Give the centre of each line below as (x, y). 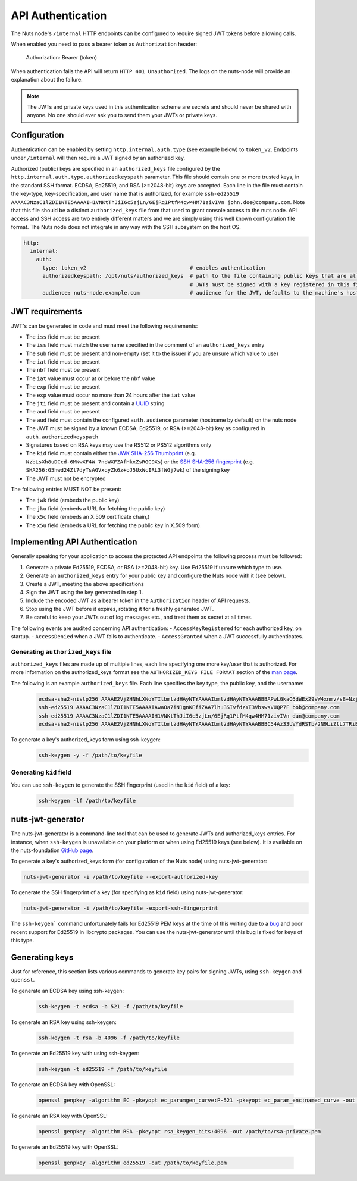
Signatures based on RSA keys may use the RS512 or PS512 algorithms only (119, 445)
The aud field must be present (63, 412)
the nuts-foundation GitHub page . (52, 850)
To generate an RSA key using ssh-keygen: (64, 1022)
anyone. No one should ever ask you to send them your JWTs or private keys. (122, 115)
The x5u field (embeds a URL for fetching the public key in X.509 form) (113, 525)
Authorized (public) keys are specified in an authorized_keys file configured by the (115, 168)
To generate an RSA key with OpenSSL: (59, 1116)
